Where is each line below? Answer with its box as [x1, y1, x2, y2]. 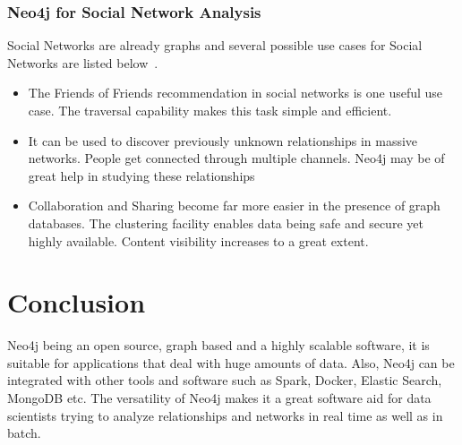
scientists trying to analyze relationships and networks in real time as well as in [7, 406, 443, 424]
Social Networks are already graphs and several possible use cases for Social [7, 36, 423, 55]
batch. [7, 424, 41, 442]
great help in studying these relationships [28, 166, 255, 184]
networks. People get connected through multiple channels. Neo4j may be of [28, 149, 445, 167]
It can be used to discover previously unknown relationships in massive [28, 131, 418, 150]
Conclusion [7, 284, 146, 321]
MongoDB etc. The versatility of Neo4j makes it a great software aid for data [7, 389, 432, 407]
